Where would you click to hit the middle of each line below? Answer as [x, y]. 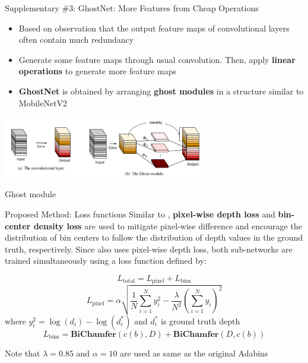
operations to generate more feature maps [98, 71]
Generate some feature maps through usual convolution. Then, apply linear [157, 59]
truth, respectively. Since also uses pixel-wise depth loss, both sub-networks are [149, 249]
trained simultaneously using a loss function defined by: [106, 261]
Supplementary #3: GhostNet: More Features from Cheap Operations [132, 8]
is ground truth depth [201, 321]
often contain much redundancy [76, 40]
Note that [23, 353]
